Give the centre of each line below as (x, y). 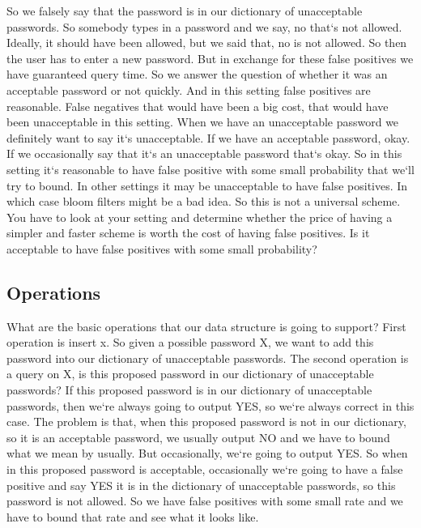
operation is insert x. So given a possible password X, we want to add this (190, 342)
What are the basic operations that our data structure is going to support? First (206, 326)
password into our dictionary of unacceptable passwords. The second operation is (208, 358)
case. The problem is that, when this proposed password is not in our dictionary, (206, 422)
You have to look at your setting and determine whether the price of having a (200, 217)
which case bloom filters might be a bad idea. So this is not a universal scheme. (204, 201)
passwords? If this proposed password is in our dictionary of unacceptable (189, 390)
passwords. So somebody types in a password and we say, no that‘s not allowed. (204, 26)
